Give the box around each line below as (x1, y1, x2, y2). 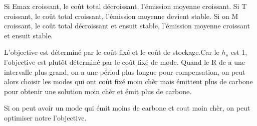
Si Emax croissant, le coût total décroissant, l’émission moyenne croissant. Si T (4, 1, 247, 11)
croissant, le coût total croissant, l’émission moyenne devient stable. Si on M (4, 10, 238, 21)
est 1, (230, 47, 247, 57)
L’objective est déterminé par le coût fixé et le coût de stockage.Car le (4, 47, 219, 57)
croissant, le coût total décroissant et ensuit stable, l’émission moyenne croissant (4, 20, 250, 31)
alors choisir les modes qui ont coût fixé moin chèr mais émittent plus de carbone (4, 76, 253, 87)
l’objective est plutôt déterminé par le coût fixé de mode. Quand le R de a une (4, 56, 245, 67)
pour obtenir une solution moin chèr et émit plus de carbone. (4, 86, 192, 96)
